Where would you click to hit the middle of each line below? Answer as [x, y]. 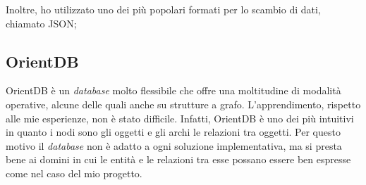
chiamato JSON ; [41, 23]
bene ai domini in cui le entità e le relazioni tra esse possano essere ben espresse [178, 159]
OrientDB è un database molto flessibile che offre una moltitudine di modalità [173, 90]
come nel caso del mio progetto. [74, 173]
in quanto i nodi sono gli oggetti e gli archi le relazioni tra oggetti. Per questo [173, 132]
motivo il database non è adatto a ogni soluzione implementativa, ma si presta [174, 145]
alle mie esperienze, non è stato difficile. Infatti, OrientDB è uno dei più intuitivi [180, 118]
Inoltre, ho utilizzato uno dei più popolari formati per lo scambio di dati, [163, 9]
